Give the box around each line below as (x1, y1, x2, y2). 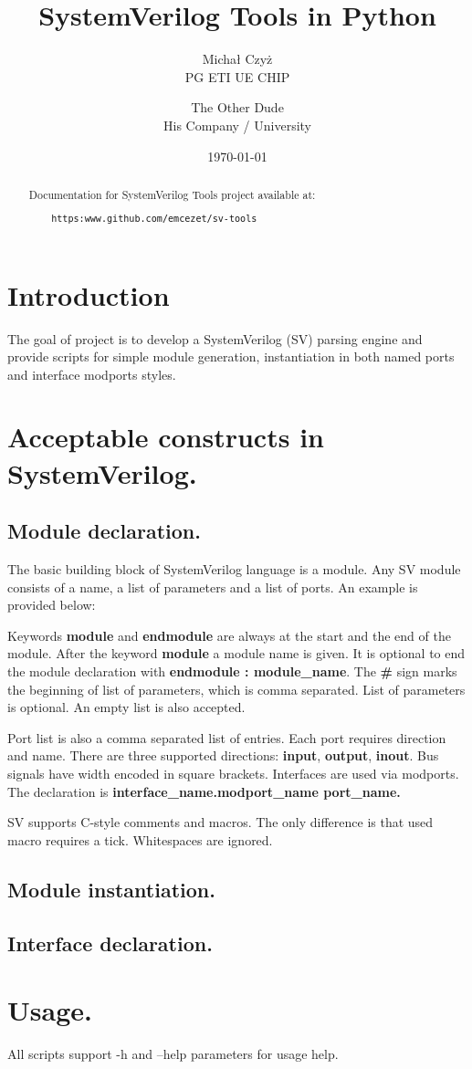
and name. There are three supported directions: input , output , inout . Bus (7, 746, 439, 765)
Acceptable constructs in (7, 418, 324, 456)
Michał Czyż (202, 49, 273, 68)
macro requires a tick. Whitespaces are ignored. (7, 830, 273, 849)
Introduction (7, 276, 170, 313)
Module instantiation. (7, 875, 215, 903)
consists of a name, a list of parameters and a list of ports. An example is (7, 577, 418, 596)
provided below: (7, 595, 96, 614)
